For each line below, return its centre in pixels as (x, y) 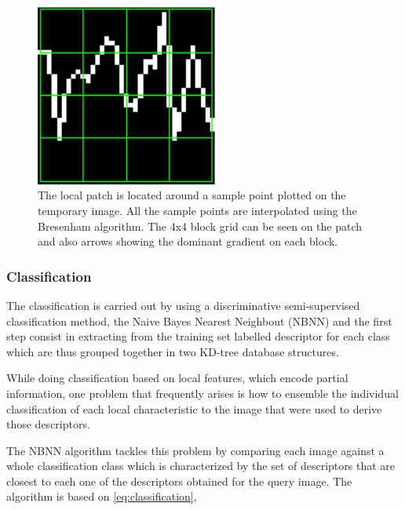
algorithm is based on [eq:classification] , (102, 496)
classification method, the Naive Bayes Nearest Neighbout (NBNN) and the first (199, 321)
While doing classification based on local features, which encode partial (177, 378)
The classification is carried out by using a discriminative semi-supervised (183, 305)
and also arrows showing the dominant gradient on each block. (188, 241)
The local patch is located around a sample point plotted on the (192, 195)
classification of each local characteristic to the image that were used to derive (194, 408)
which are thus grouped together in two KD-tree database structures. (173, 351)
